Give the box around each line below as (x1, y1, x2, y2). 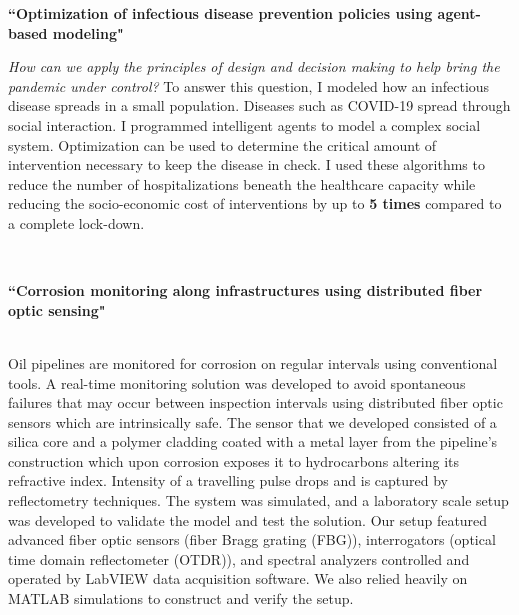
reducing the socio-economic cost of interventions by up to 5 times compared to (8, 193, 502, 214)
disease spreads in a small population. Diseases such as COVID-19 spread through (8, 95, 511, 116)
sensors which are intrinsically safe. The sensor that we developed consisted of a (8, 411, 497, 432)
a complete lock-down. (8, 212, 145, 233)
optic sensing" (8, 299, 106, 320)
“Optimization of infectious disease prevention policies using (8, 3, 433, 23)
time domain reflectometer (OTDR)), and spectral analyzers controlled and (8, 548, 470, 569)
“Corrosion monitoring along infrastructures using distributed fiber (8, 280, 483, 301)
